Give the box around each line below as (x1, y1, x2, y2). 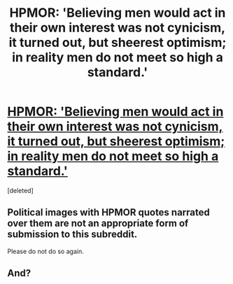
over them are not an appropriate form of (7, 218, 189, 229)
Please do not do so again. (7, 247, 84, 255)
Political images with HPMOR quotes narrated (7, 206, 210, 218)
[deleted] (7, 186, 34, 194)
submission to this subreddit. (7, 229, 138, 241)
